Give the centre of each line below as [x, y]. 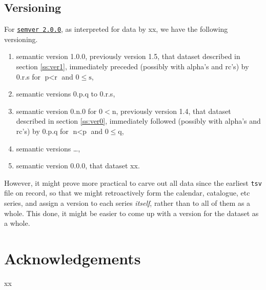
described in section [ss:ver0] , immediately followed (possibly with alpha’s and [138, 121]
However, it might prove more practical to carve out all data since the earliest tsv [133, 182]
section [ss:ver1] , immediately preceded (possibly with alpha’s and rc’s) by [132, 66]
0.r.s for [28, 76]
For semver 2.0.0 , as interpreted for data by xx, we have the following [116, 29]
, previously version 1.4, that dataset [173, 111]
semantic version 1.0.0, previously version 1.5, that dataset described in [128, 56]
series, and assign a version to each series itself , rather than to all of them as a [127, 203]
